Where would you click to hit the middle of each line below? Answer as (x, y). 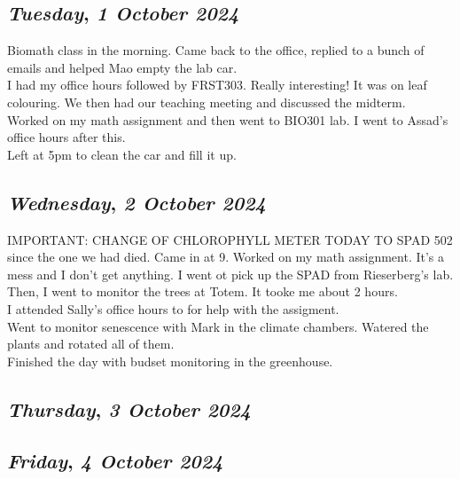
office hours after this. (66, 137)
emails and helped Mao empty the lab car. (122, 67)
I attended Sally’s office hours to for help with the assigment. (173, 308)
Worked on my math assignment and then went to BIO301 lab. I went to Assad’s (228, 119)
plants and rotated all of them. (91, 344)
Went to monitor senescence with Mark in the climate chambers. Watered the (218, 326)
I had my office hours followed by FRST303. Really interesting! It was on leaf (217, 85)
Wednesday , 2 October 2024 (136, 202)
